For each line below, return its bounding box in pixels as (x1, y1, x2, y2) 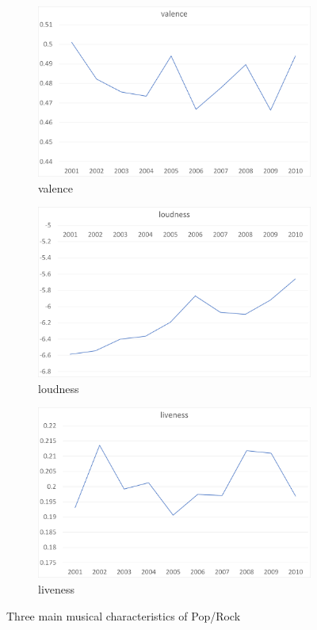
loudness (38, 380, 79, 396)
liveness (38, 580, 75, 597)
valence (38, 179, 73, 196)
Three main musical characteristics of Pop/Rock (6, 607, 241, 624)
